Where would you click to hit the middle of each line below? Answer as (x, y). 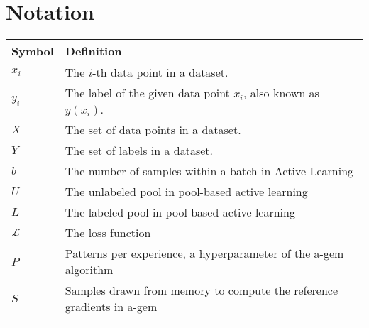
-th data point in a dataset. (160, 72)
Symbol (33, 51)
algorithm (89, 270)
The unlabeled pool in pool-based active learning (186, 192)
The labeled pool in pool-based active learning (180, 212)
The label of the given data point (147, 93)
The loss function (108, 233)
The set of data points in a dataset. (153, 130)
